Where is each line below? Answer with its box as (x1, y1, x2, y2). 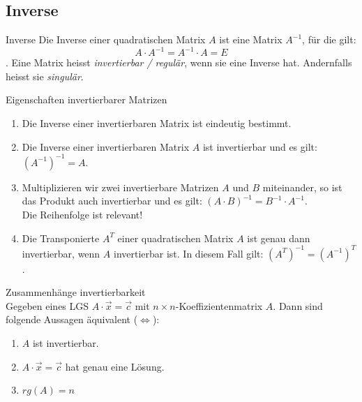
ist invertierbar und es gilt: (202, 139, 317, 154)
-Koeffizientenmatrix (175, 298, 263, 313)
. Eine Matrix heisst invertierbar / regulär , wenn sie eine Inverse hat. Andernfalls (6, 55, 352, 70)
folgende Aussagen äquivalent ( (6, 312, 138, 327)
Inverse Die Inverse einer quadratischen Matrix (6, 32, 206, 47)
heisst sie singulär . (6, 68, 84, 83)
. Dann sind (273, 298, 323, 313)
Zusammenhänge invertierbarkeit (6, 285, 146, 299)
